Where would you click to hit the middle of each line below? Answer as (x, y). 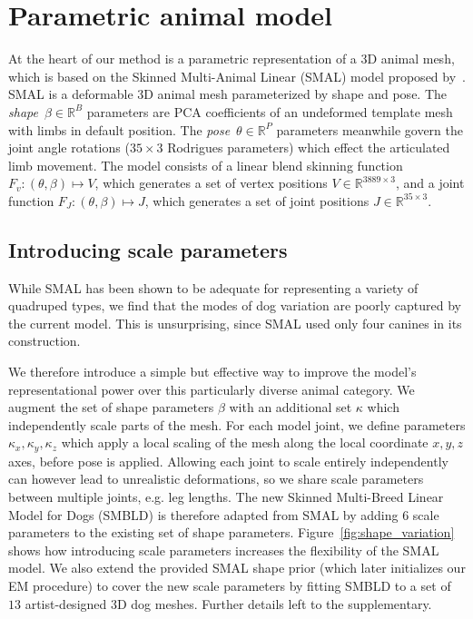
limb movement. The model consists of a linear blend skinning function (206, 165)
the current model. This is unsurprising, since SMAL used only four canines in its (235, 323)
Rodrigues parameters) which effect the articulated (309, 147)
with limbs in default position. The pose (119, 129)
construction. (44, 341)
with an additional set (291, 407)
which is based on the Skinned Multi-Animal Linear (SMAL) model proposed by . (237, 76)
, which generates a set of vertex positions (211, 183)
